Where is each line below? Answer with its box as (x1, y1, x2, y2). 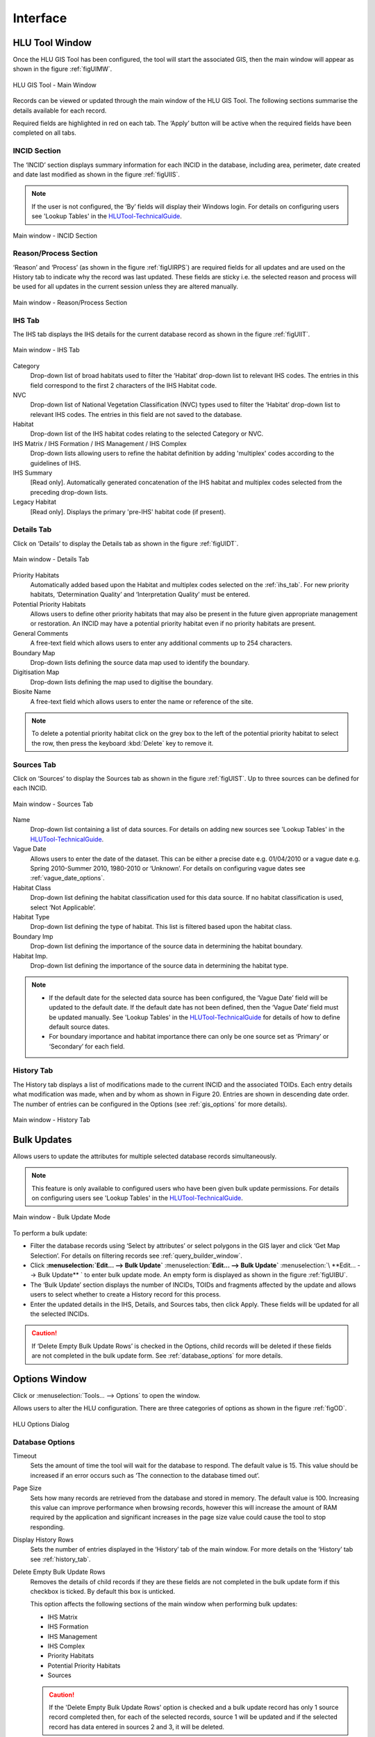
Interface (12, 10, 67, 26)
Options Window (12, 1373, 87, 1385)
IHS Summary (12, 469, 53, 477)
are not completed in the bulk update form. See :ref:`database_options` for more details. (31, 1351, 283, 1360)
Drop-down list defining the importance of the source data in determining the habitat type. (30, 961, 288, 969)
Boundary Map (12, 648, 56, 657)
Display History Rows (12, 1536, 74, 1544)
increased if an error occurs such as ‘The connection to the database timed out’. (30, 1471, 260, 1479)
